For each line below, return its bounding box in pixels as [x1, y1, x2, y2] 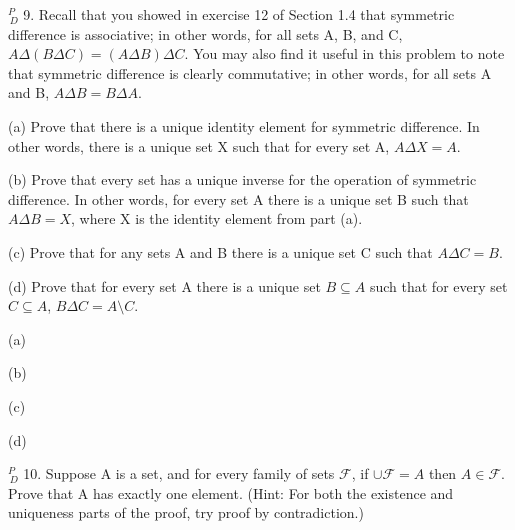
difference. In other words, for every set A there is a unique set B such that [8, 188, 469, 209]
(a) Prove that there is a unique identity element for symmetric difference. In [8, 115, 480, 136]
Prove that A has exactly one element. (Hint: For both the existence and [8, 482, 454, 503]
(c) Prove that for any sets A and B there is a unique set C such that [8, 241, 433, 262]
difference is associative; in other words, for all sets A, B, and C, [8, 23, 403, 44]
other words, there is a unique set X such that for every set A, [8, 135, 390, 156]
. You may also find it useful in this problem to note [184, 43, 505, 64]
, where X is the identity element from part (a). [71, 208, 363, 229]
